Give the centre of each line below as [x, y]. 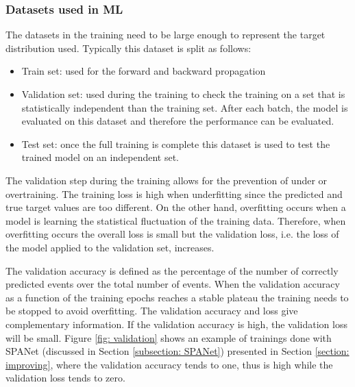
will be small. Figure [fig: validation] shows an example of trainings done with [169, 337]
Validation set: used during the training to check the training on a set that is [183, 94]
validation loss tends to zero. [65, 378]
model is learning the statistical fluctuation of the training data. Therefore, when [176, 220]
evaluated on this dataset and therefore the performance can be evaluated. [178, 121]
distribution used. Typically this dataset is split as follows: [128, 48]
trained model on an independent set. [100, 157]
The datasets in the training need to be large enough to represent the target [166, 35]
